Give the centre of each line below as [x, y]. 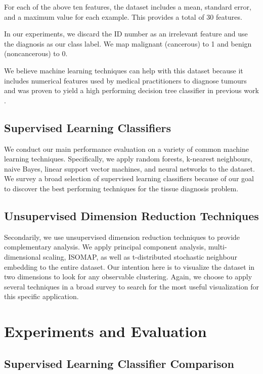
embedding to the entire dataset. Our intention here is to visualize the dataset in [129, 266]
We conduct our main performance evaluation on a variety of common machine [126, 149]
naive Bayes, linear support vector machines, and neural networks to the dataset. [129, 168]
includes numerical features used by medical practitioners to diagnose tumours [125, 80]
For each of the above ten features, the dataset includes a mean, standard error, [128, 7]
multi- [217, 247]
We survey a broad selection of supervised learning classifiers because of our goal [129, 178]
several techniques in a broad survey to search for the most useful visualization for [131, 286]
